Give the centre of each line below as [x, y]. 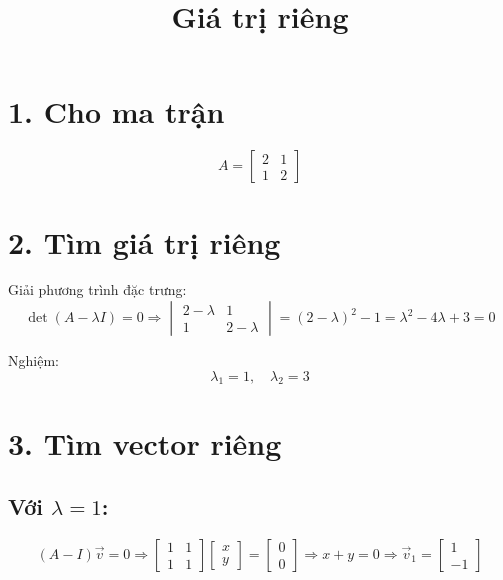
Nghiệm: [33, 360]
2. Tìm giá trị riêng [144, 241]
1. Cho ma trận [116, 111]
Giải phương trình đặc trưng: [97, 289]
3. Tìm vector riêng [145, 442]
